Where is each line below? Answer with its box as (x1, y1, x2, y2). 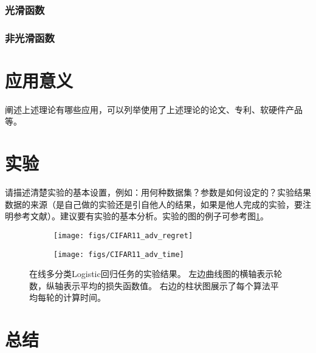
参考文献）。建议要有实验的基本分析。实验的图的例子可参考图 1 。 (13, 210, 269, 222)
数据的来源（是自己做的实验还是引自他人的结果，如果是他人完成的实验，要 (5, 197, 303, 210)
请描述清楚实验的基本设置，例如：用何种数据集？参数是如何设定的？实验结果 (5, 186, 311, 199)
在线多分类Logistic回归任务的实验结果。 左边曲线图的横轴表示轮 (29, 267, 283, 280)
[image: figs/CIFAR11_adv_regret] (53, 231, 193, 240)
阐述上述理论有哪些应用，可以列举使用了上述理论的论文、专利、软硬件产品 (5, 103, 303, 115)
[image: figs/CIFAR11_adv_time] (53, 250, 184, 259)
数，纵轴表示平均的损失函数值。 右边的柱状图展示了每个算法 (29, 279, 270, 292)
